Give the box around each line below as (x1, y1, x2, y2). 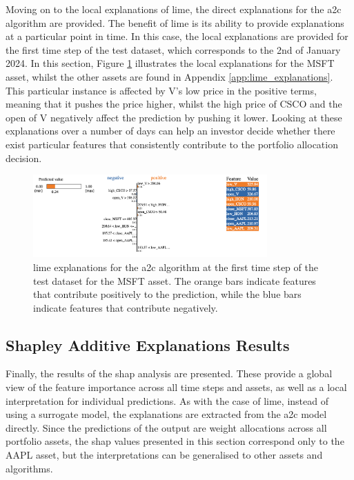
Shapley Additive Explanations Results (6, 334, 290, 355)
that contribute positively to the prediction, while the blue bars (33, 287, 302, 301)
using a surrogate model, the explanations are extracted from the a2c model (6, 407, 327, 421)
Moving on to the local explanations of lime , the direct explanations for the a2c (6, 2, 342, 16)
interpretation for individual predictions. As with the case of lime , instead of (6, 393, 328, 408)
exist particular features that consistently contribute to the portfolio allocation (6, 137, 338, 151)
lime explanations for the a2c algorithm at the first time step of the (33, 259, 318, 274)
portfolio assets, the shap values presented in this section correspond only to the (6, 434, 344, 448)
